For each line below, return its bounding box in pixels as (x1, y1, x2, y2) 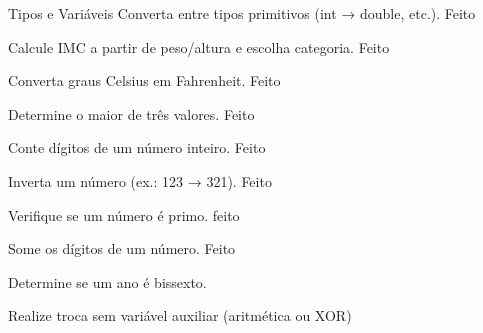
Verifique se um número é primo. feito (8, 204, 240, 225)
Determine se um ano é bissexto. (8, 271, 207, 292)
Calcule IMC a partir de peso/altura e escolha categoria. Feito (8, 36, 390, 57)
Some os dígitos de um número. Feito (8, 238, 236, 259)
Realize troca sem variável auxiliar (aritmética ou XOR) (8, 305, 352, 326)
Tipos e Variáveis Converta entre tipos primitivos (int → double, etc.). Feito (8, 3, 476, 23)
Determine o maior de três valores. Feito (8, 103, 255, 124)
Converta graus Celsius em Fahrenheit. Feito (8, 70, 281, 91)
